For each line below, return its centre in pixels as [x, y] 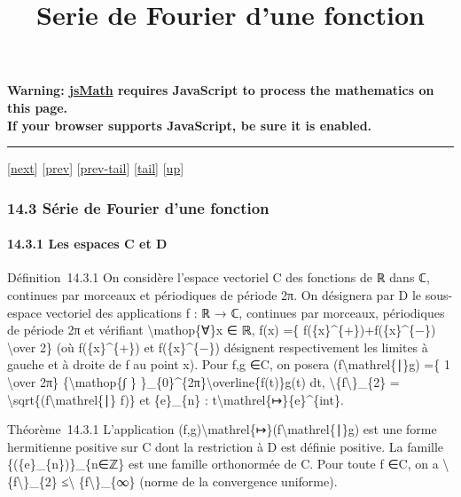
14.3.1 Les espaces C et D [87, 244]
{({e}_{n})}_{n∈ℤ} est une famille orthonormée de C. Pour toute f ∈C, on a [223, 464]
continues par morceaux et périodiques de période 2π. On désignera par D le [215, 294]
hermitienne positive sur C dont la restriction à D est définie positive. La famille [226, 446]
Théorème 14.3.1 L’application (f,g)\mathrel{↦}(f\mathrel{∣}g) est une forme [222, 429]
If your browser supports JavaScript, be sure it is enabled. [190, 125]
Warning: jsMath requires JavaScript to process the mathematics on [221, 90]
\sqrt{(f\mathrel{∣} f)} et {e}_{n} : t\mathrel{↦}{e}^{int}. [176, 399]
